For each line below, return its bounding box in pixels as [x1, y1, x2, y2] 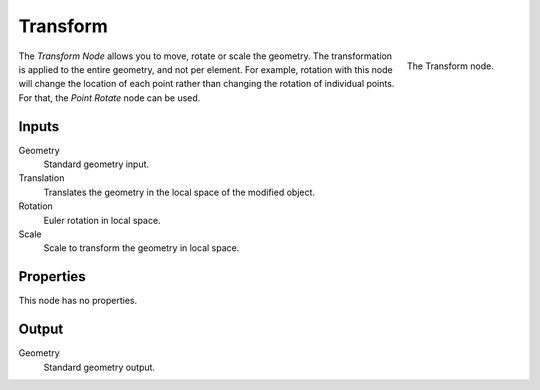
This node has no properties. [18, 295, 138, 307]
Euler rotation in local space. [43, 214, 161, 226]
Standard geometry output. [43, 361, 155, 373]
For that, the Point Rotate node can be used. [18, 91, 201, 104]
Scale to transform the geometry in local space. [43, 242, 240, 254]
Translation [18, 172, 65, 184]
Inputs [18, 118, 60, 135]
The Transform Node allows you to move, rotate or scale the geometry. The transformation [18, 50, 393, 62]
